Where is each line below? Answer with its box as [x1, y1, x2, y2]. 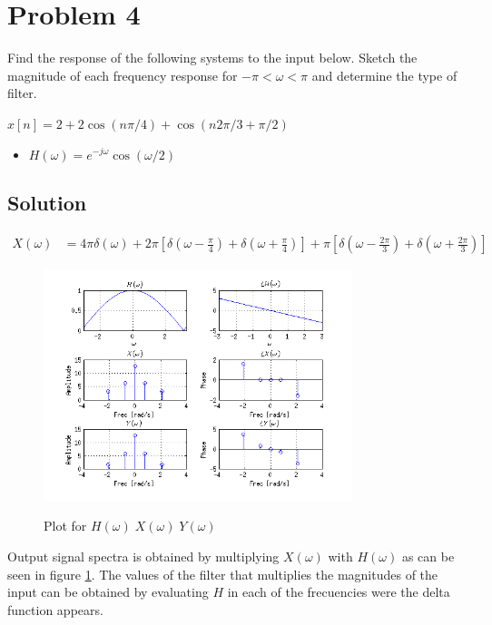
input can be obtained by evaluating [7, 582, 209, 601]
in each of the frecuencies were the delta [227, 582, 450, 601]
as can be [401, 546, 455, 565]
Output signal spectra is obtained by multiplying [7, 546, 280, 565]
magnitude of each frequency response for [7, 65, 238, 84]
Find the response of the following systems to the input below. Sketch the [7, 48, 418, 67]
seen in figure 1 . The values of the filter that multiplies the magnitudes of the [7, 564, 438, 583]
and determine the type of [311, 65, 458, 84]
